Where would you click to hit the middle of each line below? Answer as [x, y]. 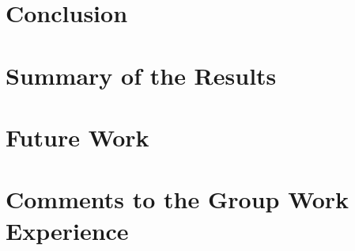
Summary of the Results [141, 75]
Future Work [77, 137]
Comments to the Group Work [177, 199]
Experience [67, 230]
